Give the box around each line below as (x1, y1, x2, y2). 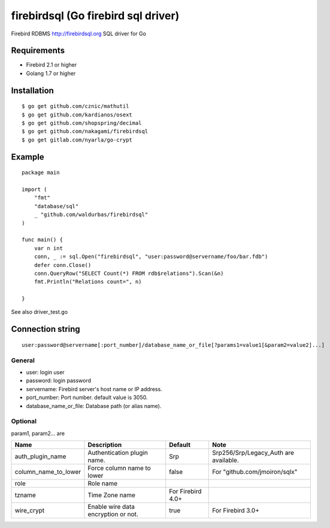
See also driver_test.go (11, 308, 68, 316)
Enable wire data (87, 503, 135, 511)
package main (22, 169, 60, 176)
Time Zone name (87, 491, 136, 499)
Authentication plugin (87, 449, 148, 457)
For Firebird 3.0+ (212, 506, 260, 515)
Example (11, 152, 44, 162)
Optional (11, 417, 37, 425)
